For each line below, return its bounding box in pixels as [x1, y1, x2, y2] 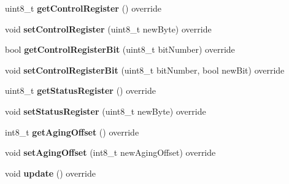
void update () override [5, 166, 96, 179]
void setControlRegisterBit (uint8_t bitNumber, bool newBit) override [5, 63, 285, 76]
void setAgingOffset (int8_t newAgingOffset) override [5, 146, 216, 159]
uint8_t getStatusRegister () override [5, 84, 156, 97]
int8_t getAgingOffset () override [5, 125, 139, 138]
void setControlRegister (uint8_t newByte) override [5, 22, 212, 35]
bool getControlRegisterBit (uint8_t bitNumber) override [5, 43, 235, 56]
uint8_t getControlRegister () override [5, 2, 161, 14]
